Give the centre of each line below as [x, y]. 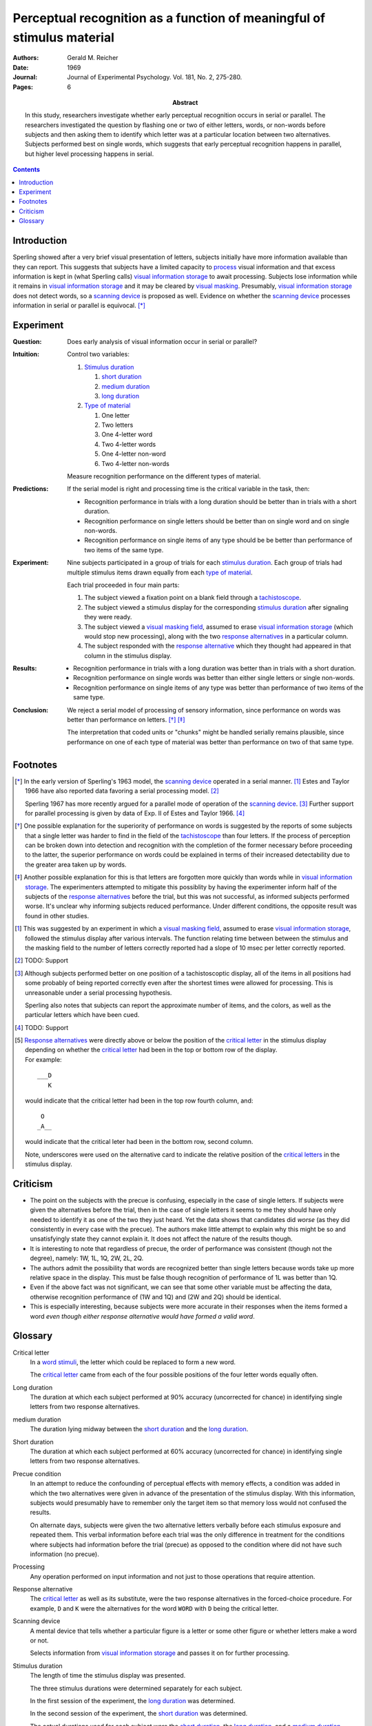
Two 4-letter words [129, 444]
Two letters [117, 425]
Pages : [23, 87]
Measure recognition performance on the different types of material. [164, 476]
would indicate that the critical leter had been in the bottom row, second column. [139, 1142]
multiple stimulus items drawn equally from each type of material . [160, 572]
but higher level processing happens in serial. [90, 154]
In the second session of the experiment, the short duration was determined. [139, 1714]
